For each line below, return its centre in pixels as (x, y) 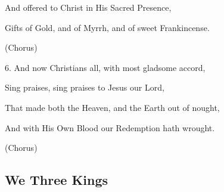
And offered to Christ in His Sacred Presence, (88, 7)
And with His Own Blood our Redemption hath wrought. (110, 127)
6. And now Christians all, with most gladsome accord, (105, 67)
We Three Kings (57, 180)
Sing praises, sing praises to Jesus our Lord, (85, 87)
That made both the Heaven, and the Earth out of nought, (112, 107)
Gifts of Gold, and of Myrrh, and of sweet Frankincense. (107, 27)
